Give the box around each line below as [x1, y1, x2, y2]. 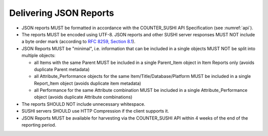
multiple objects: [21, 53, 56, 59]
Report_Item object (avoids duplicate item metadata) [34, 80, 141, 86]
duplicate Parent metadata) [34, 66, 90, 72]
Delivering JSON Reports [9, 7, 114, 18]
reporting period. [21, 122, 57, 128]
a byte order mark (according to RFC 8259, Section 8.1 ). [21, 39, 136, 45]
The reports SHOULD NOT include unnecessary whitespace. [21, 101, 146, 107]
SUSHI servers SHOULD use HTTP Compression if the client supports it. [21, 108, 169, 114]
